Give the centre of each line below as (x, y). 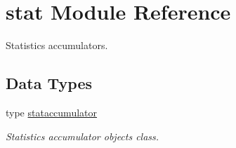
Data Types (49, 83)
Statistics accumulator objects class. (83, 136)
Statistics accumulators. (57, 45)
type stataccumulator (52, 112)
